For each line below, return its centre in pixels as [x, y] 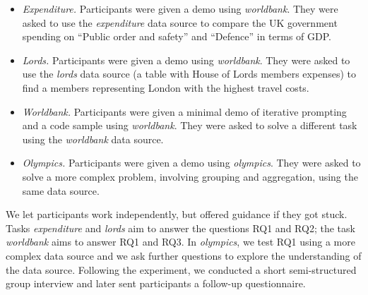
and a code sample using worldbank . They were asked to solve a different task [190, 125]
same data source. [61, 190]
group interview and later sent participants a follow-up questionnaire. [156, 283]
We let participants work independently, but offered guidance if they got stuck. [177, 214]
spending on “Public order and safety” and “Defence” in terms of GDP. [177, 36]
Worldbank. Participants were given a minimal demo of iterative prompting [184, 111]
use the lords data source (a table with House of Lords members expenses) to [189, 74]
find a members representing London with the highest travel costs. [166, 87]
